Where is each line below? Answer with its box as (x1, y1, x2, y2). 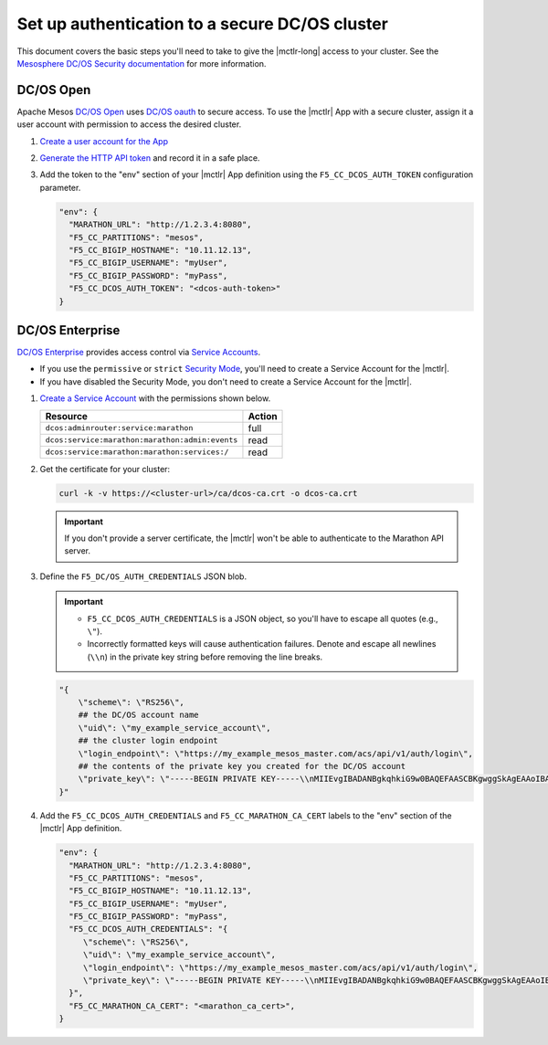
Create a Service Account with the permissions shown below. (39, 393, 271, 404)
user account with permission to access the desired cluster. (16, 119, 242, 130)
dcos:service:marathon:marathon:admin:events (45, 435, 238, 445)
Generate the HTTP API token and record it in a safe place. (39, 153, 260, 164)
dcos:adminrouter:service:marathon (45, 423, 194, 433)
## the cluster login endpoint (78, 735, 218, 746)
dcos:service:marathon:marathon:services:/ (45, 448, 229, 457)
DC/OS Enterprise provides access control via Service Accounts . (16, 347, 260, 358)
